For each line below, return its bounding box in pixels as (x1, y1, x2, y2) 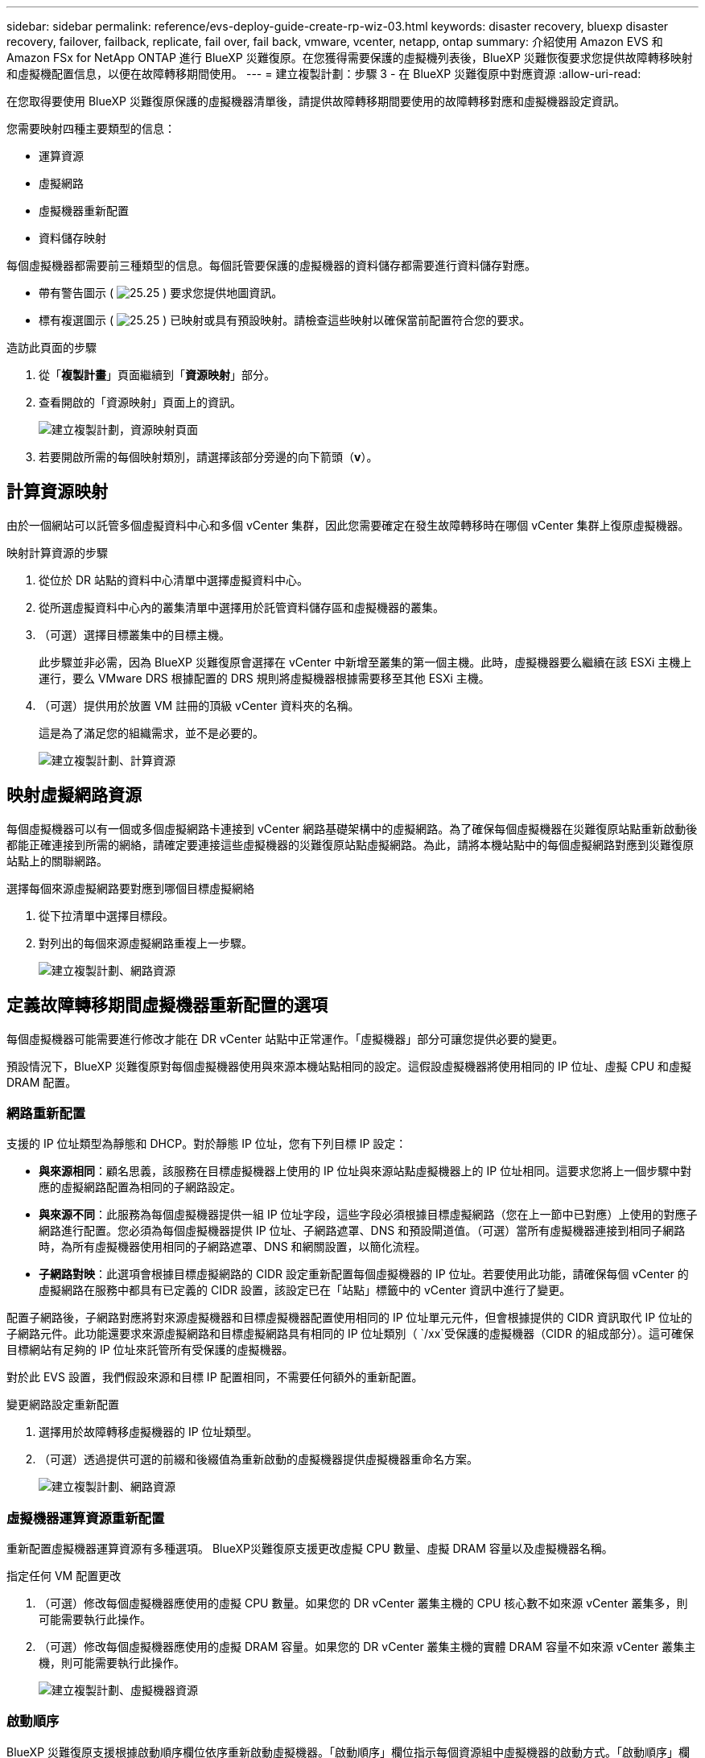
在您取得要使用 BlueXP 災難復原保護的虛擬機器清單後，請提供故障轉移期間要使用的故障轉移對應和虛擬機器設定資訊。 (6, 94, 625, 108)
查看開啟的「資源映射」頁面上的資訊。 (39, 395, 241, 409)
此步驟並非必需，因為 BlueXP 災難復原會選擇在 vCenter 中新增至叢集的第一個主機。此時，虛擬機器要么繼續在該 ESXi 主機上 (39, 654, 692, 669)
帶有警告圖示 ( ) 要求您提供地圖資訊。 (39, 286, 283, 299)
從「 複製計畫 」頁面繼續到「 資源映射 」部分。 (39, 368, 275, 382)
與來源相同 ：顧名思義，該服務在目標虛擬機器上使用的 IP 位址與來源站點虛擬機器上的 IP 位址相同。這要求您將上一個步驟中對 (39, 1164, 692, 1178)
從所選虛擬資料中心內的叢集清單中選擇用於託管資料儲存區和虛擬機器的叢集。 (39, 600, 444, 614)
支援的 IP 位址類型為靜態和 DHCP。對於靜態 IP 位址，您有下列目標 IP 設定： (6, 1137, 407, 1151)
